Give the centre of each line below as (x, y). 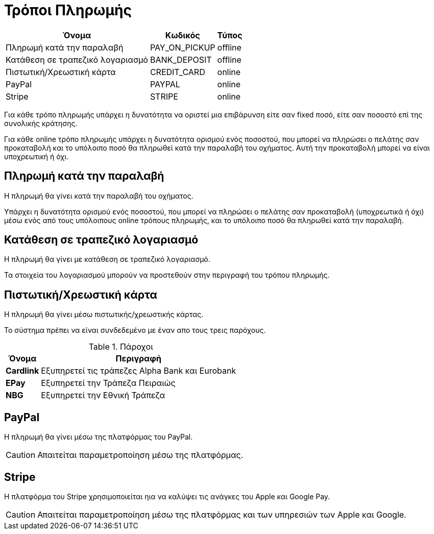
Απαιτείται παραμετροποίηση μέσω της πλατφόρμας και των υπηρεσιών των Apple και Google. (222, 514)
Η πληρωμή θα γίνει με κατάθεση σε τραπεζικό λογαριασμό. (107, 259)
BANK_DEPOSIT (181, 59)
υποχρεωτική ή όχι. (37, 156)
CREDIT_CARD (177, 72)
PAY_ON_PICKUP (183, 47)
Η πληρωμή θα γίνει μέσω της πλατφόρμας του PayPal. (99, 437)
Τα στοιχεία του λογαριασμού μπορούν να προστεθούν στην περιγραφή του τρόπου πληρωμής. (167, 275)
